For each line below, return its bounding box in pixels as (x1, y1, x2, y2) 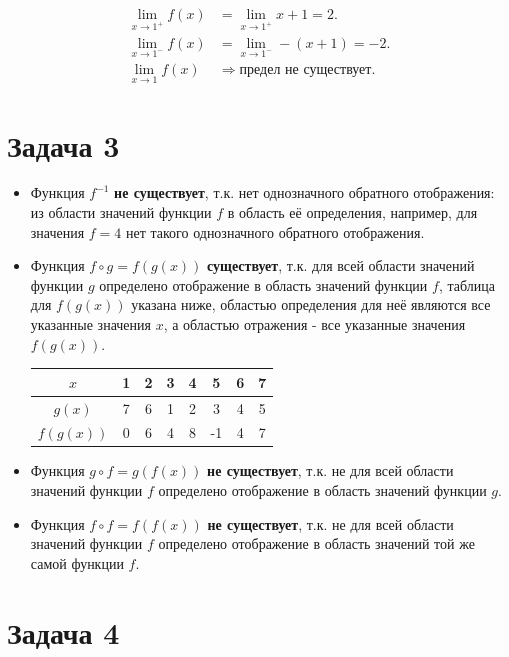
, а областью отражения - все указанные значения (163, 314, 466, 334)
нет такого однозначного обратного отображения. (126, 221, 425, 242)
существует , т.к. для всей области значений (207, 255, 475, 276)
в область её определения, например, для (227, 202, 478, 223)
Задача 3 (7, 124, 120, 165)
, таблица (438, 274, 495, 295)
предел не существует (239, 63, 372, 78)
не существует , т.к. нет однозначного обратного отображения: (114, 182, 495, 203)
